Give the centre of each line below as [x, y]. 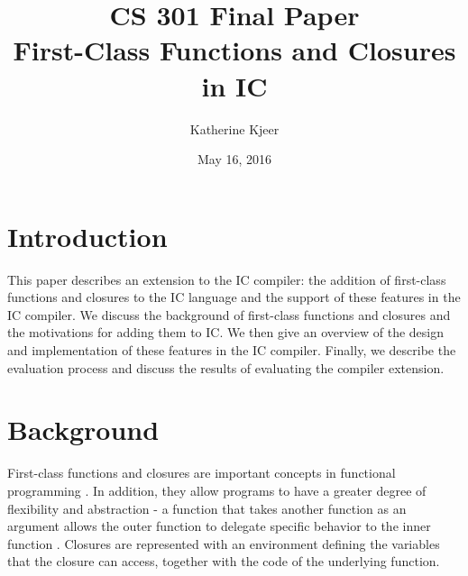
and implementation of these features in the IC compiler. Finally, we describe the [232, 350]
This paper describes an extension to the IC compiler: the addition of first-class [227, 279]
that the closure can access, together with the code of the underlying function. [224, 561]
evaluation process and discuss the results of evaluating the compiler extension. [226, 367]
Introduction [87, 236]
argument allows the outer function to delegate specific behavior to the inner [219, 526]
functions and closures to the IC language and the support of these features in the [234, 297]
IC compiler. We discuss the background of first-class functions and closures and [229, 314]
